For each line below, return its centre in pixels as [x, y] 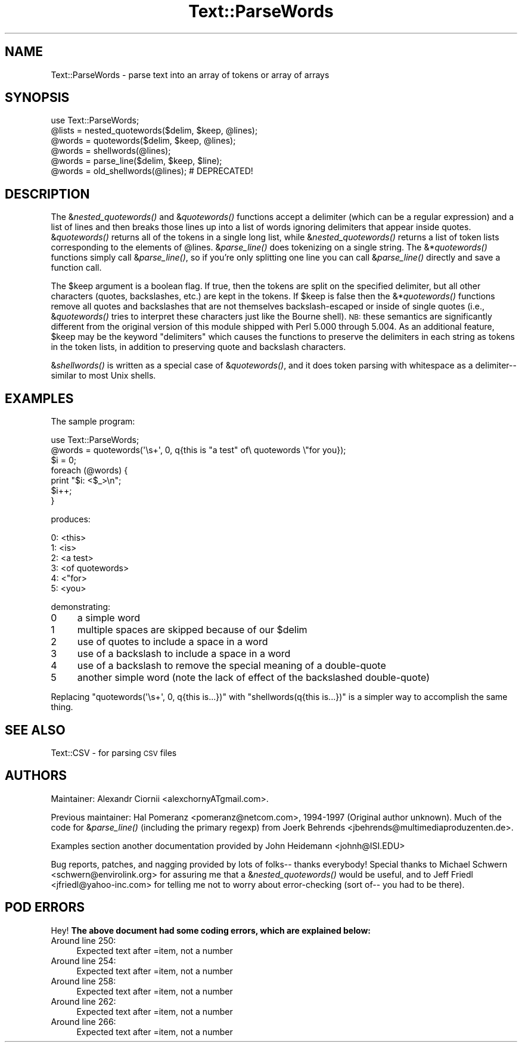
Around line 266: [83, 1021]
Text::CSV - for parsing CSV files [114, 752]
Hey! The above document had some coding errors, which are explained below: [211, 930]
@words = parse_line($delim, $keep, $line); [136, 161]
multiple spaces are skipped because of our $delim [192, 630]
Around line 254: [83, 961]
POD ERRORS [45, 907]
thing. [62, 707]
